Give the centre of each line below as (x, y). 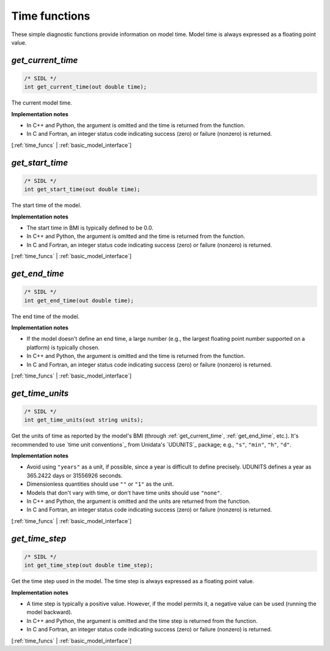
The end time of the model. (45, 316)
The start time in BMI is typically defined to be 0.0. (90, 228)
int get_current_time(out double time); (85, 87)
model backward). (50, 612)
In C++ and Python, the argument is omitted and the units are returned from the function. (138, 501)
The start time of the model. (46, 206)
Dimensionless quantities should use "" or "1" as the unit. (100, 484)
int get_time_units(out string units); (84, 420)
